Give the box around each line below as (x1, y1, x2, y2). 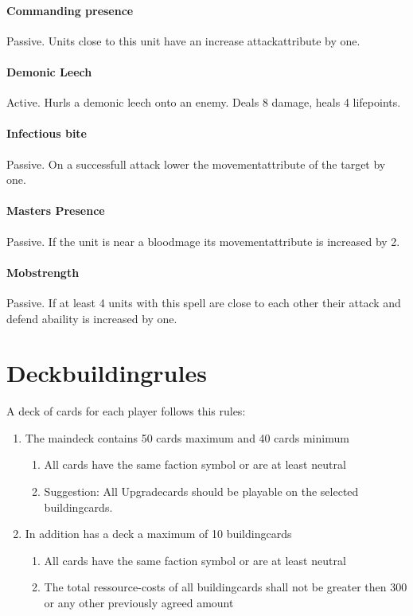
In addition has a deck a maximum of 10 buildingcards (25, 525, 292, 542)
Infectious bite (6, 125, 87, 142)
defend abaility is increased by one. (6, 310, 177, 326)
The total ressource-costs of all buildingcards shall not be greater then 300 (44, 579, 407, 595)
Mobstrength (6, 263, 80, 280)
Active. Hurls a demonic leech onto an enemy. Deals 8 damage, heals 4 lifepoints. (6, 94, 401, 111)
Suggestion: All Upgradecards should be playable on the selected (44, 483, 359, 500)
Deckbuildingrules (6, 357, 207, 389)
